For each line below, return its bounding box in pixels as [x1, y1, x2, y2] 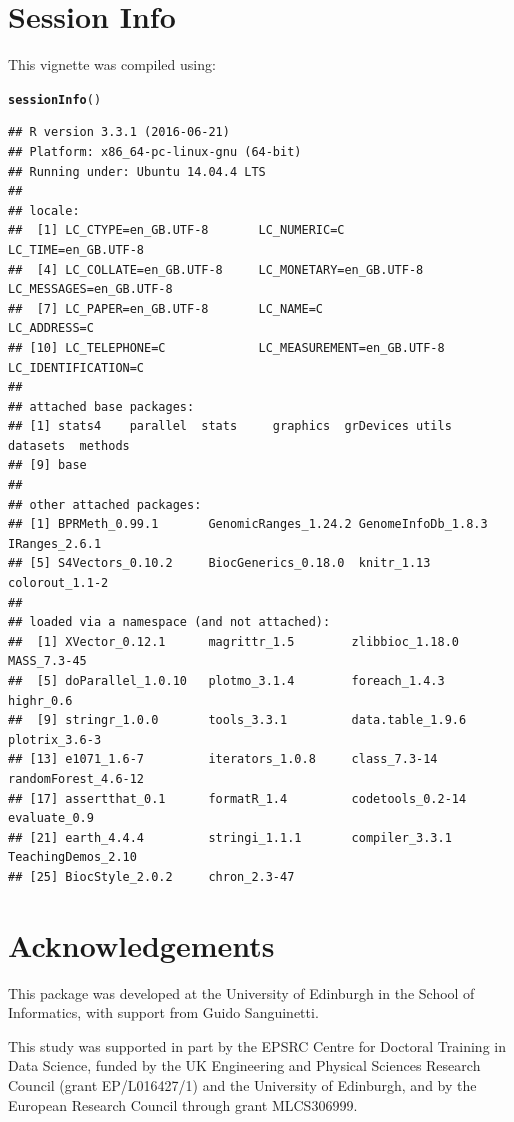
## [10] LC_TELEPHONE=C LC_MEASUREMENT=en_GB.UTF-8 [8, 340, 445, 355]
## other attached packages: [8, 497, 202, 512]
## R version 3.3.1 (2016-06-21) [8, 125, 230, 140]
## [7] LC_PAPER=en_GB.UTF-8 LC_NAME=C [8, 301, 323, 316]
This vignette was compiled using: [8, 54, 216, 75]
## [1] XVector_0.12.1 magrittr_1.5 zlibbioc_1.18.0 [8, 634, 460, 649]
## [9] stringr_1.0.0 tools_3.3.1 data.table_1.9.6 [8, 713, 467, 728]
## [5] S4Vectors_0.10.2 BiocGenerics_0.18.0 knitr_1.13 [8, 556, 431, 571]
